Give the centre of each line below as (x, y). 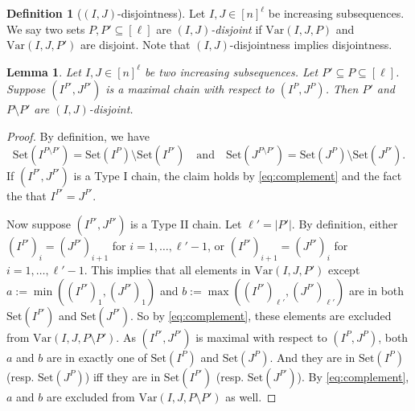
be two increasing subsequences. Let (232, 71)
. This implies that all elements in (167, 269)
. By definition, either (345, 224)
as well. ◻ (251, 396)
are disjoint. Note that (135, 45)
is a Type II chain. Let (186, 224)
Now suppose (39, 224)
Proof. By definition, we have (78, 136)
